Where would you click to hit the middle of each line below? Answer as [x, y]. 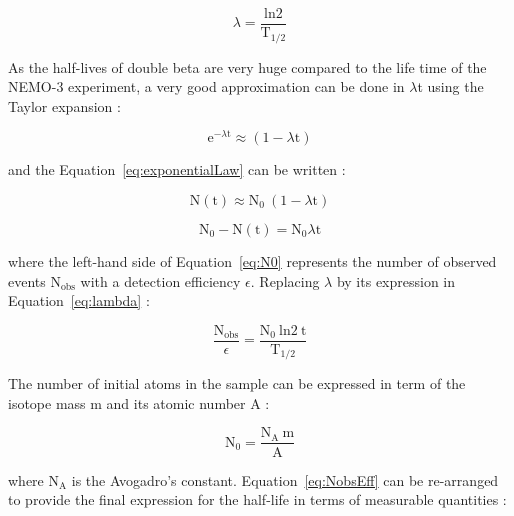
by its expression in [396, 280]
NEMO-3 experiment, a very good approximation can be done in [206, 86]
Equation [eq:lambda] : [79, 300]
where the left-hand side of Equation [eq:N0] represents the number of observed [252, 260]
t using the [450, 86]
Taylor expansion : [64, 105]
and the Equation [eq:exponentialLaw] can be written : [177, 169]
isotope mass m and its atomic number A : [139, 402]
